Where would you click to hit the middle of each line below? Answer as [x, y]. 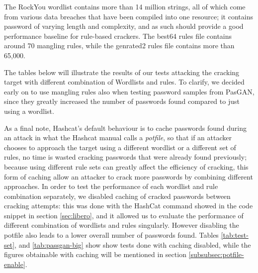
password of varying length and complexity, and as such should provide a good [124, 26]
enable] [15, 264]
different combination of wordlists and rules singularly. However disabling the [122, 225]
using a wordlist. [29, 111]
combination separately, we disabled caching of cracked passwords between [117, 196]
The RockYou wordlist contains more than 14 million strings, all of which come [125, 6]
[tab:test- [235, 235]
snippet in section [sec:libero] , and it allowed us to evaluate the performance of [124, 215]
